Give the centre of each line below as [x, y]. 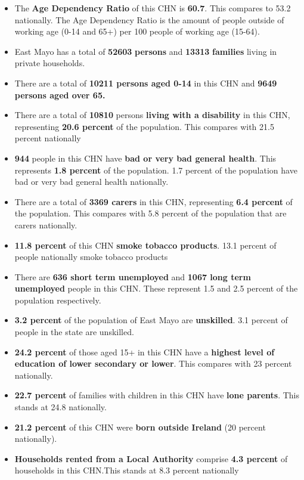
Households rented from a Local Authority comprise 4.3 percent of [151, 458]
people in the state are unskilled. [74, 332]
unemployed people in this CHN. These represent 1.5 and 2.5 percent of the [156, 288]
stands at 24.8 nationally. [61, 407]
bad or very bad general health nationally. [91, 182]
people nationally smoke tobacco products [91, 257]
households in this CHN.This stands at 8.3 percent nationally [127, 470]
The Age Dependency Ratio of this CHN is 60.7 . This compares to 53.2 [153, 8]
